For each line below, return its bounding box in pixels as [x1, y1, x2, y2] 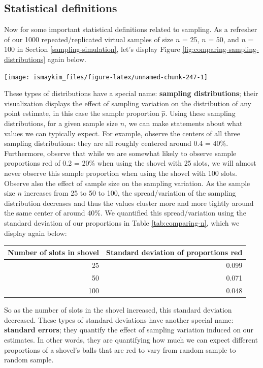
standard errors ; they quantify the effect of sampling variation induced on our [4, 324, 253, 335]
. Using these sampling [165, 108, 236, 118]
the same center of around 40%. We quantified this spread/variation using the [4, 207, 246, 218]
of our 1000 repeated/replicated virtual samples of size [4, 34, 174, 44]
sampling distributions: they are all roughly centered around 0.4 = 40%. [4, 138, 228, 148]
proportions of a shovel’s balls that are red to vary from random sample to [4, 344, 236, 355]
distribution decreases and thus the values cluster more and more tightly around [4, 197, 254, 208]
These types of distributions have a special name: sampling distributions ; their [4, 88, 258, 99]
